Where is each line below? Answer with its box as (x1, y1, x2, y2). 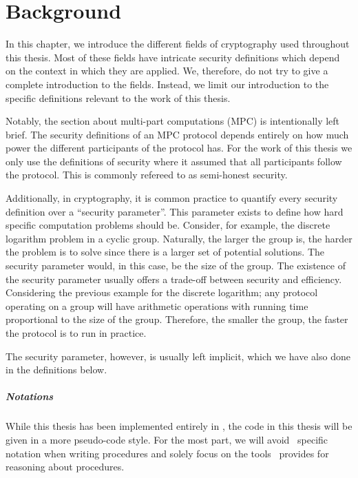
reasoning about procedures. (6, 459, 125, 474)
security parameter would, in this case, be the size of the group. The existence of (6, 258, 346, 273)
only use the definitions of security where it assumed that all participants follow (6, 154, 342, 168)
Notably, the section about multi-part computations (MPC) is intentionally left (6, 114, 340, 128)
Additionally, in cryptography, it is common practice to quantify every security (6, 191, 338, 205)
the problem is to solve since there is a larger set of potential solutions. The (6, 245, 325, 259)
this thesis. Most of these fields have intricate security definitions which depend (6, 50, 340, 64)
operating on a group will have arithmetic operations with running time (6, 298, 308, 313)
